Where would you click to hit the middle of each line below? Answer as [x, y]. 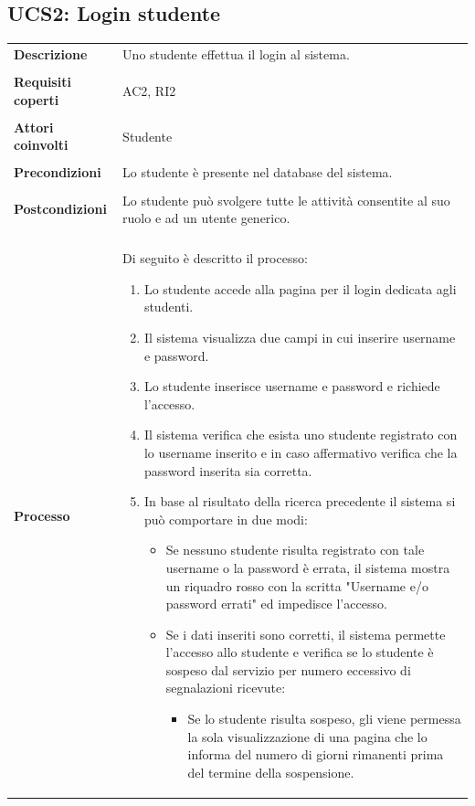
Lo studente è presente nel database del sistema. [258, 172]
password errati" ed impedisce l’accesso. [276, 604]
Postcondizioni [60, 209]
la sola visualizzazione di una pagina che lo [307, 736]
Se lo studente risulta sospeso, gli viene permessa [324, 719]
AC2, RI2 [149, 90]
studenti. [169, 307]
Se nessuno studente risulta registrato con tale [295, 550]
